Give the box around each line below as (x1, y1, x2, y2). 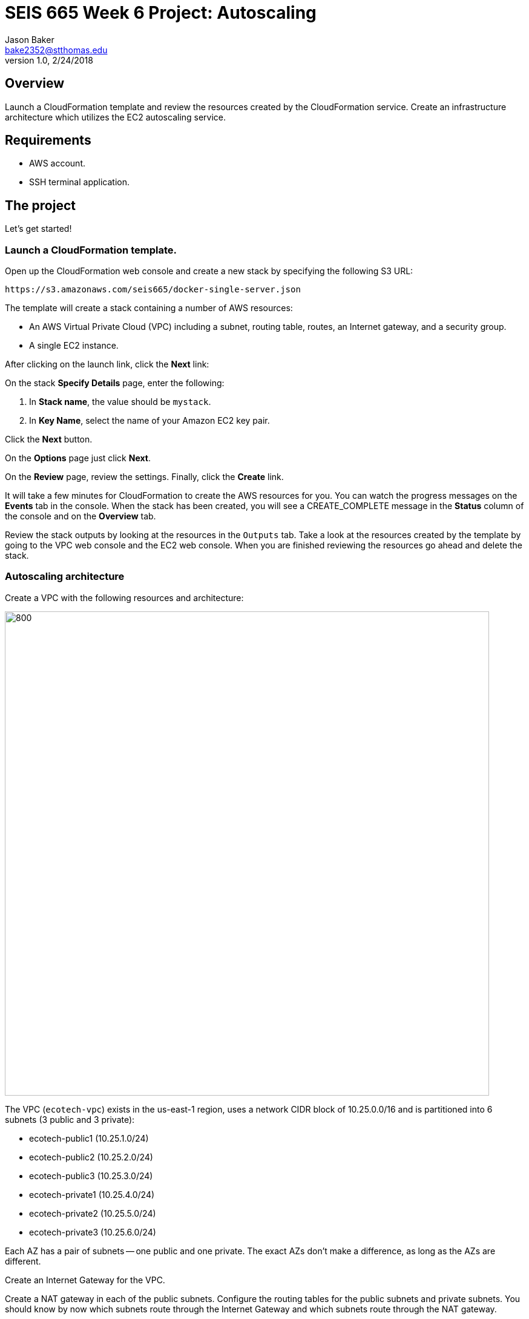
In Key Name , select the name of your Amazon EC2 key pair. (29, 415, 270, 426)
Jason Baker (5, 34, 54, 45)
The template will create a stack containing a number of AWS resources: (5, 303, 293, 314)
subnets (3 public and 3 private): (5, 1114, 135, 1125)
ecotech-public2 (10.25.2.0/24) (29, 1151, 153, 1162)
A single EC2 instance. (29, 340, 119, 351)
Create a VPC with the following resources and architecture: (5, 592, 244, 603)
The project (5, 197, 76, 213)
